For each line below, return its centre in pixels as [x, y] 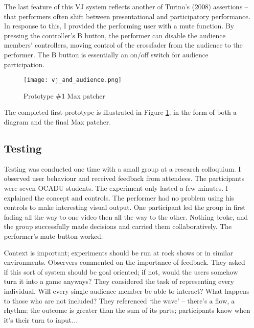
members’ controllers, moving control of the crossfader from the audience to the [123, 45]
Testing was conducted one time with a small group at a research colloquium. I [123, 168]
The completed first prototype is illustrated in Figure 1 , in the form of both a [120, 112]
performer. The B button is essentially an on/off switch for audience [106, 54]
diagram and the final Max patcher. [58, 122]
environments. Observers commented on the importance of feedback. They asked [125, 262]
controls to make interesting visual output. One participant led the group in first [125, 207]
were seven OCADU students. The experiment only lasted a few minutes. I [116, 188]
